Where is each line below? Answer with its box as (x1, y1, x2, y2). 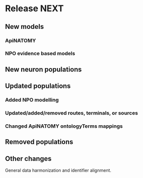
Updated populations (5, 82, 71, 90)
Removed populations (5, 138, 73, 146)
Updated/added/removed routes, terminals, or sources (5, 110, 138, 116)
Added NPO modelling (5, 96, 59, 103)
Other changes (5, 155, 52, 163)
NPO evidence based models (5, 50, 75, 57)
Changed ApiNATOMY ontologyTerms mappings (5, 123, 123, 130)
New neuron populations (5, 65, 82, 73)
